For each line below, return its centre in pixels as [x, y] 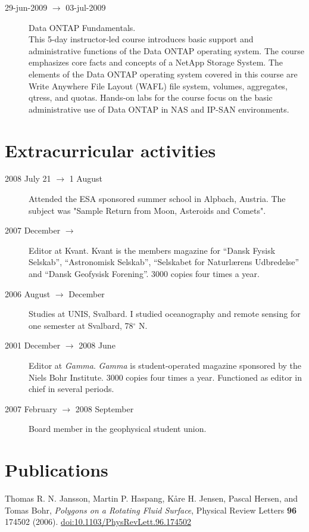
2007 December [33, 230]
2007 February [31, 408]
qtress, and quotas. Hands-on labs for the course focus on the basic [151, 97]
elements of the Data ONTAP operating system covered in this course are [163, 74]
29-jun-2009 [26, 7]
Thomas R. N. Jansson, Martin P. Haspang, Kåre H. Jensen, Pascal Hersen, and [152, 498]
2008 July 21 [28, 178]
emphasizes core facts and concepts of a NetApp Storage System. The [156, 62]
